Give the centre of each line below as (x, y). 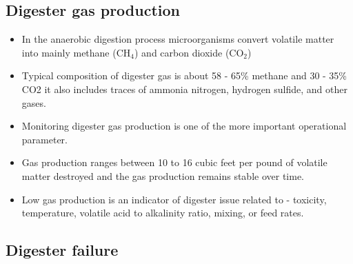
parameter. (44, 139)
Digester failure (62, 250)
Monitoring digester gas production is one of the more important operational (184, 126)
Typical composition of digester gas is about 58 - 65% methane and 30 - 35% (184, 75)
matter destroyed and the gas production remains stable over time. (163, 175)
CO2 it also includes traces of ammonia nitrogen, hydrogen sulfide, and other (185, 89)
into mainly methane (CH (76, 52)
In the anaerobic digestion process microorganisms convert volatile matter (178, 39)
